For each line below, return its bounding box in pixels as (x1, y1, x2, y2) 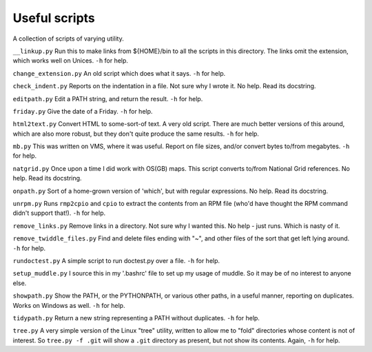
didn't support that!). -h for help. (12, 209, 106, 217)
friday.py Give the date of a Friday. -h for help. (12, 107, 153, 115)
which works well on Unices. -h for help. (12, 56, 129, 65)
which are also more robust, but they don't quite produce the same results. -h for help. (12, 130, 260, 138)
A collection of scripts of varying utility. (12, 34, 124, 43)
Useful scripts (12, 10, 96, 25)
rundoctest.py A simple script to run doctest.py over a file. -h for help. (12, 256, 220, 265)
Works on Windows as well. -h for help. (12, 301, 125, 309)
